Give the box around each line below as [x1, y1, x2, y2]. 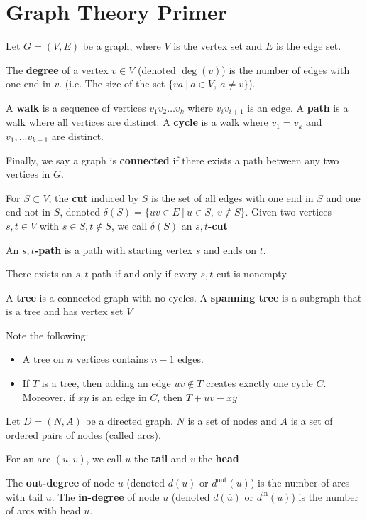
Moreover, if [22, 389, 75, 404]
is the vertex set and [173, 38, 263, 53]
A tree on [22, 351, 64, 366]
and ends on [204, 242, 257, 257]
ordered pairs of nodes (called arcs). [6, 427, 161, 442]
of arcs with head [6, 503, 81, 518]
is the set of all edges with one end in [151, 190, 314, 205]
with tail [6, 489, 43, 504]
